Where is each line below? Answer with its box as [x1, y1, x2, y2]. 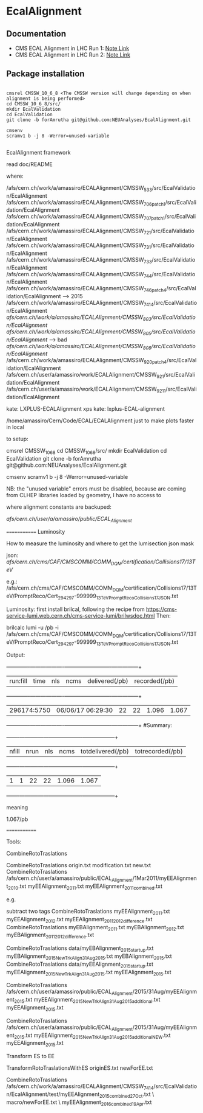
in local [6, 423, 24, 430]
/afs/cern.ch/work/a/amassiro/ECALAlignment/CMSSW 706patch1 [6, 198, 165, 208]
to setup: [6, 435, 28, 442]
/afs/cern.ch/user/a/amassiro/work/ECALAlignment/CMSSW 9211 [6, 385, 166, 394]
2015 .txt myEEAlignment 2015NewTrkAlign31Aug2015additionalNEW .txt [14, 1031, 171, 1040]
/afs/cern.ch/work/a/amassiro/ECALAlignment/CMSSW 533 [6, 184, 153, 193]
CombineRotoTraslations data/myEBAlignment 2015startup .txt [6, 944, 154, 953]
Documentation [6, 29, 67, 39]
